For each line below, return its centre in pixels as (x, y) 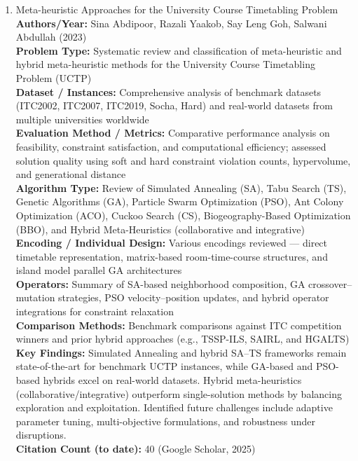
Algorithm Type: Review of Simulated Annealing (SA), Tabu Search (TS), (181, 187)
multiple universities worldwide (82, 119)
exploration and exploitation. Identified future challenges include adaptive (174, 407)
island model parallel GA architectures (99, 270)
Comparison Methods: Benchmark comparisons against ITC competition (179, 325)
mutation (35, 297)
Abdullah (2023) (51, 37)
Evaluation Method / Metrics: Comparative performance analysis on (173, 133)
